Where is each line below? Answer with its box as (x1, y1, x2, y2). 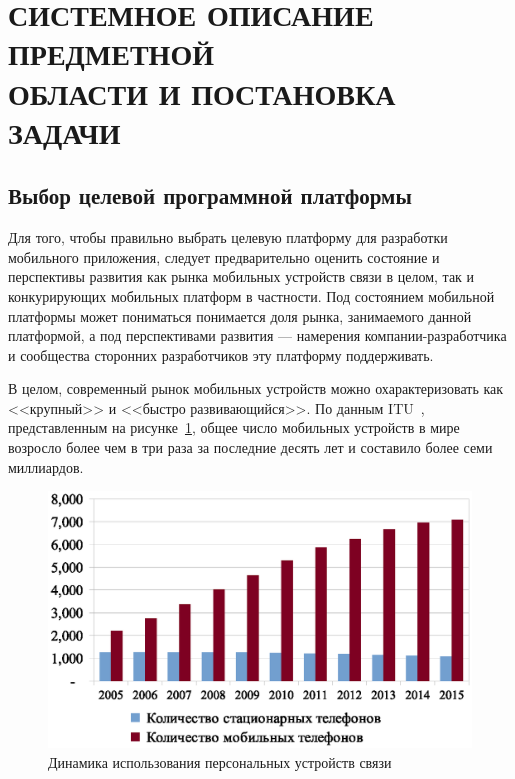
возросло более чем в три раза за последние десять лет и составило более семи (8, 437, 493, 458)
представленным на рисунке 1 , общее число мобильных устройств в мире (8, 417, 460, 438)
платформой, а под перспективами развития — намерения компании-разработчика (8, 325, 507, 346)
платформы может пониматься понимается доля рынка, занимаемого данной (8, 305, 472, 326)
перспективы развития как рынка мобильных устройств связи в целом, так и (8, 266, 475, 287)
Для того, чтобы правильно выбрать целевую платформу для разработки (8, 227, 448, 248)
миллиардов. (8, 456, 84, 477)
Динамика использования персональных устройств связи (48, 751, 392, 772)
